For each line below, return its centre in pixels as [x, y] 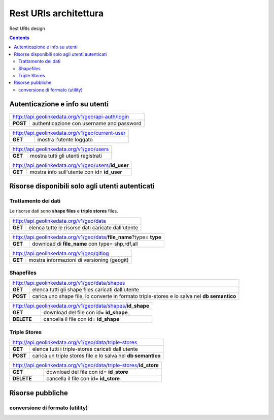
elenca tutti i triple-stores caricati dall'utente [85, 349]
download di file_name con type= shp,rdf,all [85, 244]
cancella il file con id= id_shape [81, 319]
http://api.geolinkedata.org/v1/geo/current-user [69, 133]
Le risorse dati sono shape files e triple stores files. [64, 211]
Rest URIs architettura [57, 13]
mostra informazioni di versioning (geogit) [79, 260]
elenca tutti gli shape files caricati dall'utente [86, 290]
